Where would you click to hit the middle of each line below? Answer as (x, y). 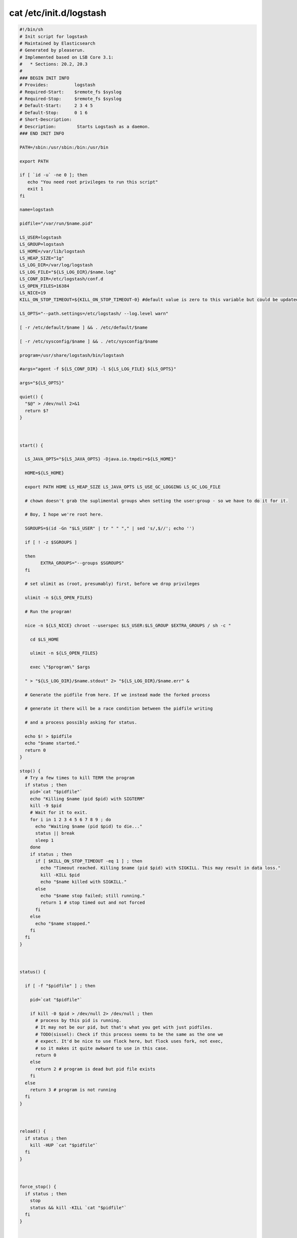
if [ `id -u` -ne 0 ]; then (53, 175)
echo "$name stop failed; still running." (93, 896)
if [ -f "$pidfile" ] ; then (60, 986)
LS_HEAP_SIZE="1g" (42, 258)
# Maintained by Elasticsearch (58, 43)
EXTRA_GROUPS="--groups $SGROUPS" (82, 563)
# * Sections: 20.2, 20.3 (53, 64)
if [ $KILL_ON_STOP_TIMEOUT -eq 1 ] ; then (89, 861)
